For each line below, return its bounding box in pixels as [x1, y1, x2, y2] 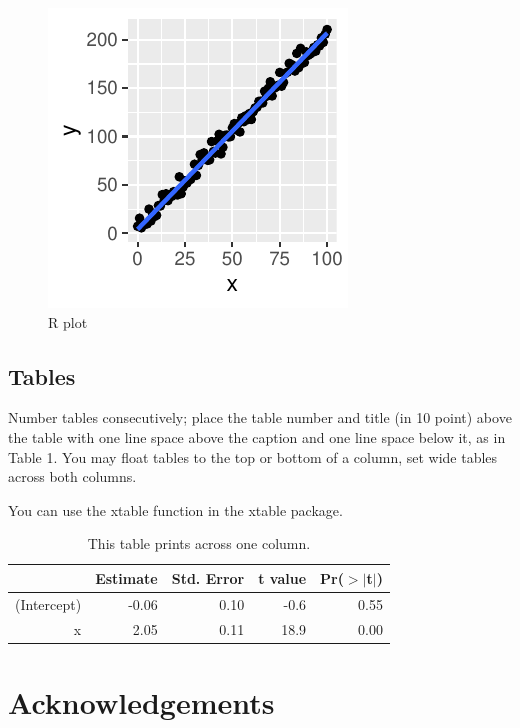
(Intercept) [15, 593, 82, 614]
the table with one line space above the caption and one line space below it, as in [8, 426, 506, 447]
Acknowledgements [8, 681, 275, 722]
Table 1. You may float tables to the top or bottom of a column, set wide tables [8, 446, 498, 467]
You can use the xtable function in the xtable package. [8, 499, 343, 520]
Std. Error [171, 567, 245, 588]
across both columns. [8, 466, 137, 487]
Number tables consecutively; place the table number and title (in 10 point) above [8, 407, 512, 428]
